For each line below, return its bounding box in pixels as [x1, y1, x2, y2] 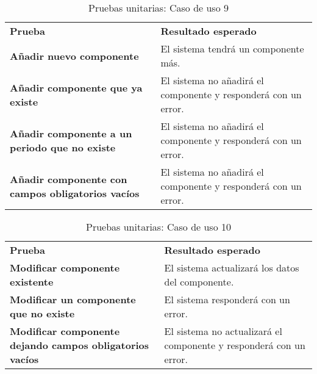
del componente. [164, 275, 234, 289]
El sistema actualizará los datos [164, 261, 299, 275]
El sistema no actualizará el [164, 324, 282, 338]
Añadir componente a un [10, 126, 132, 140]
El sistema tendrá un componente [160, 41, 304, 56]
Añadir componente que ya [10, 80, 143, 95]
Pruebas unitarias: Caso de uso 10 [85, 220, 231, 234]
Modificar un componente [10, 292, 136, 306]
